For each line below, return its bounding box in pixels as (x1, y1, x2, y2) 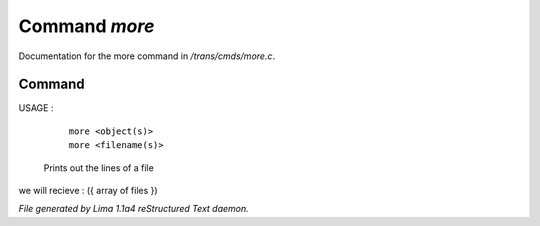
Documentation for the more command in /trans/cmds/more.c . (18, 50, 275, 62)
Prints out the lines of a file (43, 161, 154, 174)
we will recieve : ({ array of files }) (18, 185, 159, 197)
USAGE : (18, 102, 54, 114)
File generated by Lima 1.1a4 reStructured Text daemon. (18, 203, 249, 215)
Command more (18, 15, 155, 37)
